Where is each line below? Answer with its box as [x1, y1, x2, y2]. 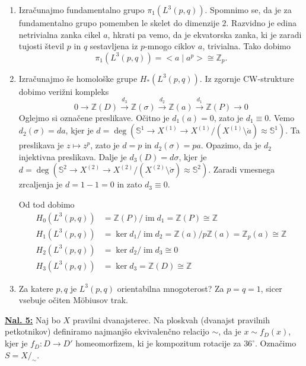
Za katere [18, 282, 53, 294]
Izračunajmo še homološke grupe [18, 72, 138, 84]
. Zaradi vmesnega [208, 163, 275, 176]
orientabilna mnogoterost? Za [117, 282, 224, 294]
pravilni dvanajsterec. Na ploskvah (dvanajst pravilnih [72, 313, 270, 326]
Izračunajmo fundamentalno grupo [18, 4, 145, 15]
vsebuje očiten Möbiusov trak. [18, 294, 128, 306]
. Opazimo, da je [200, 139, 262, 151]
